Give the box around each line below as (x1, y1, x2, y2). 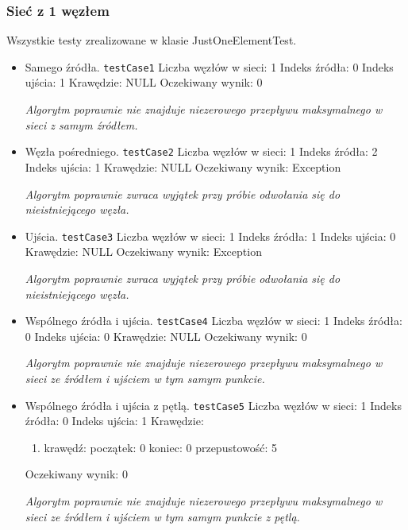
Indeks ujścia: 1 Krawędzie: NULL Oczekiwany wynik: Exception (25, 158, 341, 175)
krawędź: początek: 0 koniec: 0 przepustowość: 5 (44, 439, 278, 455)
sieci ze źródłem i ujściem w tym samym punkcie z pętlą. (25, 508, 300, 524)
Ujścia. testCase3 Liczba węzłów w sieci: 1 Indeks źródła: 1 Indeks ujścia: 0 (25, 227, 396, 244)
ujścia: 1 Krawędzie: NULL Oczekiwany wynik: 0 (25, 74, 263, 91)
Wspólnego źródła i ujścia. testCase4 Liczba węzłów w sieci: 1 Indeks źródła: (25, 312, 402, 329)
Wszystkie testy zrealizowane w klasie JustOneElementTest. (6, 32, 297, 48)
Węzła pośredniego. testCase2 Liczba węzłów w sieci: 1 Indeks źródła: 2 (25, 143, 378, 160)
